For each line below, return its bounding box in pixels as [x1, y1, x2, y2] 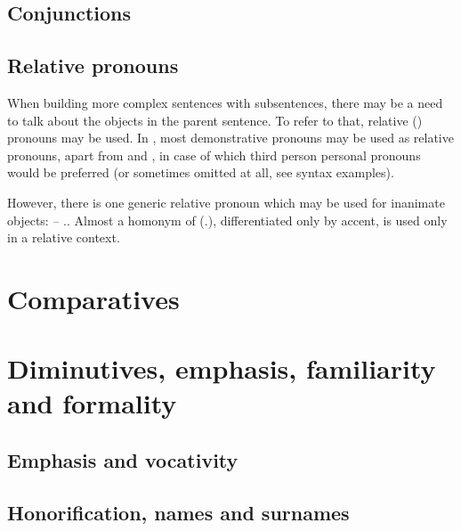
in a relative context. [7, 228, 120, 247]
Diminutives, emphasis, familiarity [7, 350, 436, 387]
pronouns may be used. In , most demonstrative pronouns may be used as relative [7, 128, 454, 147]
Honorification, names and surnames [7, 498, 350, 526]
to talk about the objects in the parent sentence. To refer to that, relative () [7, 110, 423, 129]
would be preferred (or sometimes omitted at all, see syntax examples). [7, 163, 394, 182]
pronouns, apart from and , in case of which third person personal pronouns [7, 145, 421, 164]
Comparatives [7, 280, 180, 316]
